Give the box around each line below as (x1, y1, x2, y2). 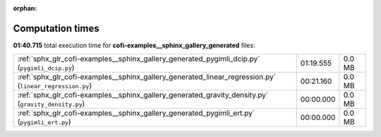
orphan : (13, 4, 37, 12)
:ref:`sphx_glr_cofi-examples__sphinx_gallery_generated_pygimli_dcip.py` (17, 54, 260, 64)
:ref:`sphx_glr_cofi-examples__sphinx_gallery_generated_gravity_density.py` (17, 90, 269, 100)
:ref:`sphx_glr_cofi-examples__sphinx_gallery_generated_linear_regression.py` (17, 72, 277, 82)
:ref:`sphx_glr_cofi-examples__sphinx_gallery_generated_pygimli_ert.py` (17, 108, 255, 118)
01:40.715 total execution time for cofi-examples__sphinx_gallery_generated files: (13, 41, 255, 49)
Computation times (13, 22, 99, 35)
